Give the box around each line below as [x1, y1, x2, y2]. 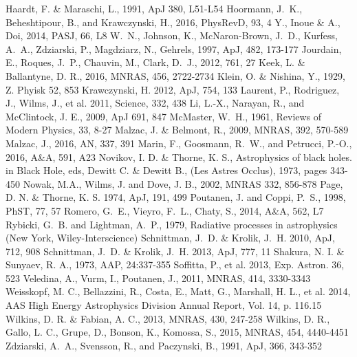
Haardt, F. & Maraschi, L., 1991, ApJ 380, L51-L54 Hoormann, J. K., [6, 1, 303, 15]
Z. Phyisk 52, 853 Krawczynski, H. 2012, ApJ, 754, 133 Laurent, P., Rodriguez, [6, 82, 340, 96]
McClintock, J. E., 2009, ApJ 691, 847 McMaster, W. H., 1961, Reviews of [6, 109, 322, 123]
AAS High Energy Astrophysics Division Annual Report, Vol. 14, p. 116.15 [6, 298, 322, 312]
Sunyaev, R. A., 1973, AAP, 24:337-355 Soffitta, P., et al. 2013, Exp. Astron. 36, [6, 257, 345, 272]
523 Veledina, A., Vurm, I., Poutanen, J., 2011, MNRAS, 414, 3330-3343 [6, 270, 311, 285]
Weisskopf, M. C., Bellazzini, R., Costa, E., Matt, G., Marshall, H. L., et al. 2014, [6, 284, 351, 299]
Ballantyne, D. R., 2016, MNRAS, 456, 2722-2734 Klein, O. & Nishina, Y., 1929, [6, 68, 345, 83]
